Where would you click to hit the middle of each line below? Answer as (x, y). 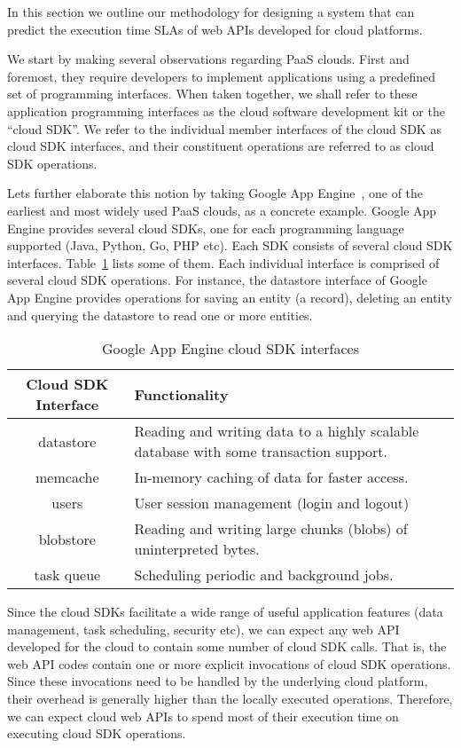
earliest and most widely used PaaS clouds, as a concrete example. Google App (222, 210)
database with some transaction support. (261, 452)
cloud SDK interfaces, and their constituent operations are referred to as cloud (221, 146)
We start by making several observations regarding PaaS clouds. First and (208, 59)
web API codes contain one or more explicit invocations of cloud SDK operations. (229, 663)
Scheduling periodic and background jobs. (264, 575)
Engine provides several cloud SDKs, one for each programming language (206, 228)
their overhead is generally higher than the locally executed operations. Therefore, (230, 699)
